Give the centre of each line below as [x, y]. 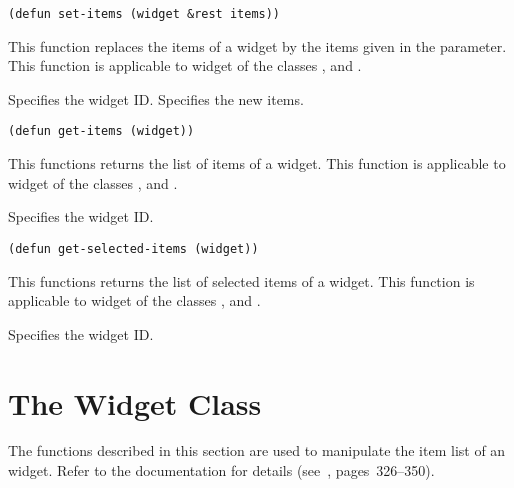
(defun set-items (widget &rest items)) [144, 14]
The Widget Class [135, 402]
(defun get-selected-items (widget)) [133, 248]
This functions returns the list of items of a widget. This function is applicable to [257, 163]
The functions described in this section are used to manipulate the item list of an [257, 450]
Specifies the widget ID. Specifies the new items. [156, 98]
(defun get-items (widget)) [101, 131]
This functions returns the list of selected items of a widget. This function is [241, 280]
